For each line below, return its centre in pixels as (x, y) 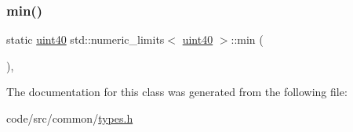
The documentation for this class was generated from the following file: (177, 92)
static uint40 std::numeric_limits (86, 39)
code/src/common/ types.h (70, 118)
